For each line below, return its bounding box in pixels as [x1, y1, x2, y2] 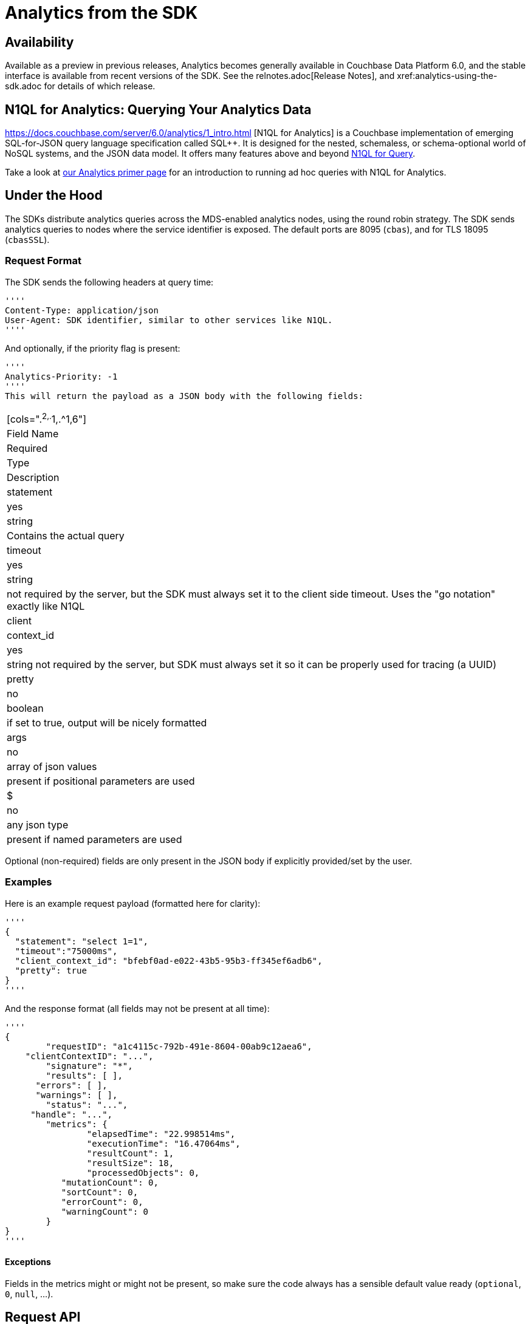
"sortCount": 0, [61, 1187, 139, 1197]
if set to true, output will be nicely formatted [7, 716, 207, 729]
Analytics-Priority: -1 [5, 371, 118, 381]
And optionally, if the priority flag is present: [5, 343, 180, 353]
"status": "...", [46, 1099, 128, 1110]
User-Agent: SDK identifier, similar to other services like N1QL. [5, 315, 333, 325]
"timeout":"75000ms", [15, 946, 118, 956]
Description [7, 471, 60, 483]
